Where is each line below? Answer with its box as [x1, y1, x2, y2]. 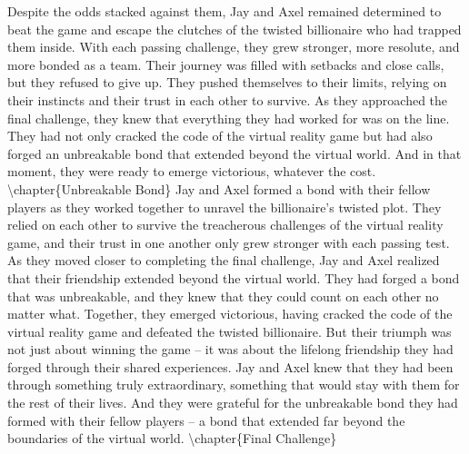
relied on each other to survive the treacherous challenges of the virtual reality [7, 215, 444, 234]
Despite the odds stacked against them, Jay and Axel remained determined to [7, 2, 442, 20]
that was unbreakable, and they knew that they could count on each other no [7, 286, 439, 305]
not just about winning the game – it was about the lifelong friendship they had [7, 340, 454, 359]
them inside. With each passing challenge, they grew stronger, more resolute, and [7, 37, 460, 56]
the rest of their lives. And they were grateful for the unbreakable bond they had [7, 393, 458, 412]
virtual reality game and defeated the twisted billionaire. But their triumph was [7, 321, 452, 340]
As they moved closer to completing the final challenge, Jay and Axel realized [7, 251, 440, 270]
